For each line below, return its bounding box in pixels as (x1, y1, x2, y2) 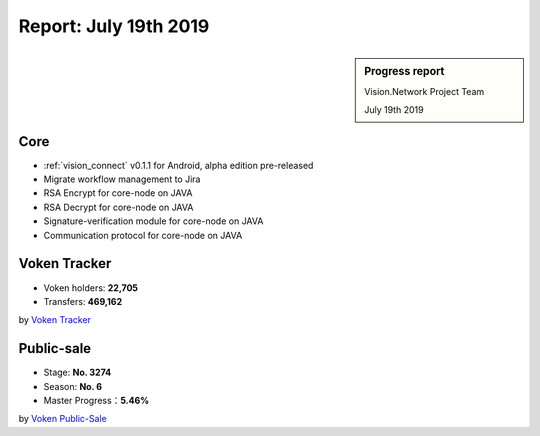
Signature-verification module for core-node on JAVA (43, 215, 264, 227)
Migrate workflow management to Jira (43, 173, 201, 185)
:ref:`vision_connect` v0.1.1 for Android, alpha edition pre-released (43, 159, 314, 171)
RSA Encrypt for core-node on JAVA (43, 187, 193, 199)
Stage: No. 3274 (43, 366, 112, 379)
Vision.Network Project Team (364, 85, 485, 97)
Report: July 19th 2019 (18, 15, 210, 37)
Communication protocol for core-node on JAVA (43, 229, 243, 241)
